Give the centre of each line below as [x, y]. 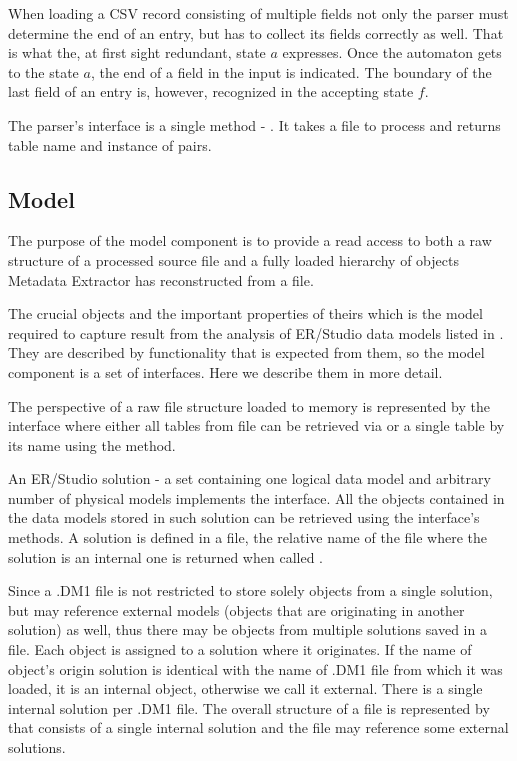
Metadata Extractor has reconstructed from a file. [161, 279]
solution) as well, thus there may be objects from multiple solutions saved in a [247, 629]
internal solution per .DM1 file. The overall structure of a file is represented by [249, 707]
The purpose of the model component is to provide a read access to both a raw [250, 240]
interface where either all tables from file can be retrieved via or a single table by [256, 425]
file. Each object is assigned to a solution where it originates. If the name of [240, 649]
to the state [43, 71]
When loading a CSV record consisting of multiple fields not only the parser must [258, 13]
